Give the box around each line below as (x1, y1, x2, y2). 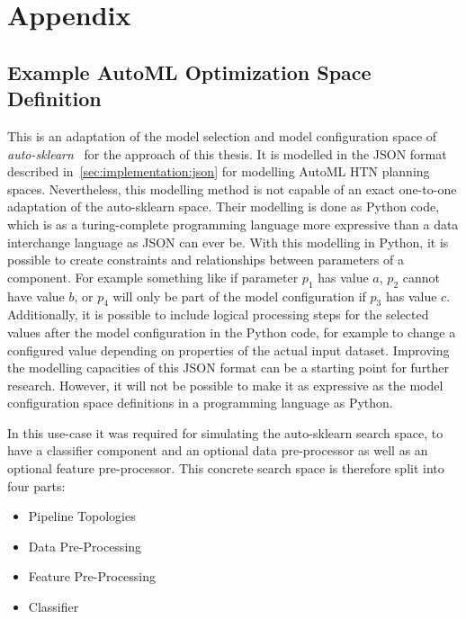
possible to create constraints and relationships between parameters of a (7, 250, 404, 269)
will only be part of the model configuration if (112, 286, 366, 305)
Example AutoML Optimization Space (7, 58, 372, 85)
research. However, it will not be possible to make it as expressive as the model (7, 375, 444, 394)
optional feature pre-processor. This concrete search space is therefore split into (7, 459, 444, 478)
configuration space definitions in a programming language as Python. (7, 393, 393, 412)
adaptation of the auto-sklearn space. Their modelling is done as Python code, (7, 197, 440, 216)
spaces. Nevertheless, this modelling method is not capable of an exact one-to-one (7, 179, 457, 198)
